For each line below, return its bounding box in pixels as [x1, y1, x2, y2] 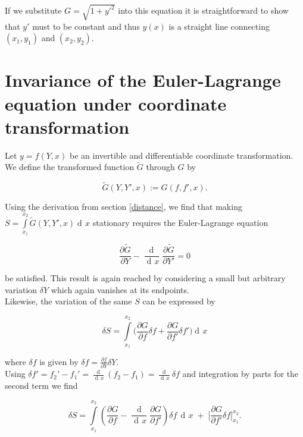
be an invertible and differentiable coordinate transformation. [70, 149, 293, 161]
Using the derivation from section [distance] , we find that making [5, 200, 242, 213]
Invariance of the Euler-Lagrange [5, 68, 281, 92]
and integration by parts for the [182, 367, 299, 380]
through [146, 161, 175, 173]
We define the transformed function [5, 161, 135, 173]
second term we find [5, 379, 78, 392]
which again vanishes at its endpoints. [51, 283, 189, 295]
